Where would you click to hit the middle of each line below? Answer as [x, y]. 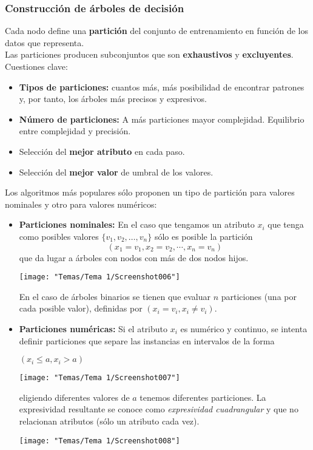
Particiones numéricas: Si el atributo [93, 328]
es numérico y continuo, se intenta [244, 328]
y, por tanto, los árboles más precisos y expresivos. [113, 99]
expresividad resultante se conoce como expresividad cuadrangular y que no [159, 409]
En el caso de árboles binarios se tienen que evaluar [115, 296]
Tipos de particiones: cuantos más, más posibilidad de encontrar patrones [162, 87]
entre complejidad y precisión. [75, 131]
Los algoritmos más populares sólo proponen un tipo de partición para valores [150, 192]
